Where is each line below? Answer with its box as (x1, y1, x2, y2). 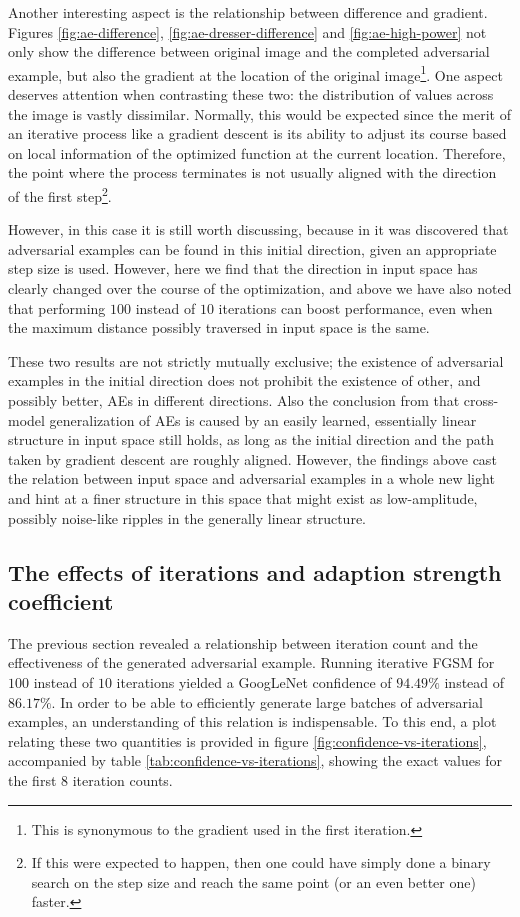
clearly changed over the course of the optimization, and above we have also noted (8, 278, 512, 299)
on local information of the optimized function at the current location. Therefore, (8, 142, 506, 163)
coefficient (8, 585, 114, 616)
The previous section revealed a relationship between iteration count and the (8, 632, 478, 653)
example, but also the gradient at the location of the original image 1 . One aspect (8, 61, 503, 85)
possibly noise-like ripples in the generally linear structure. (8, 507, 366, 528)
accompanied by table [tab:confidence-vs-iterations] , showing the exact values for (8, 750, 502, 771)
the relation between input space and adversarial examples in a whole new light (8, 468, 495, 489)
